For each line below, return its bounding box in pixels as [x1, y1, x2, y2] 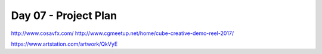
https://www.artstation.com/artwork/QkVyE [11, 40, 118, 47]
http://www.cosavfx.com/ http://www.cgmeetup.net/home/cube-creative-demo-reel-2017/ [11, 30, 234, 37]
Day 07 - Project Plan [11, 9, 117, 22]
